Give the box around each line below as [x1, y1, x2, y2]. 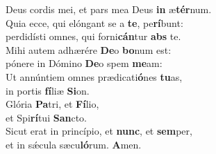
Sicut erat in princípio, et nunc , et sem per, [6, 124, 192, 138]
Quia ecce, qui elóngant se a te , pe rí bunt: [6, 15, 183, 30]
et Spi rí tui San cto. [6, 110, 87, 124]
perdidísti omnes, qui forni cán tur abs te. [6, 29, 181, 44]
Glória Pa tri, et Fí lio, [6, 97, 99, 111]
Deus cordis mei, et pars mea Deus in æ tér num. [6, 2, 212, 16]
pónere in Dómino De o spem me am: [6, 56, 163, 70]
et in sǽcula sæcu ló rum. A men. [6, 137, 142, 151]
